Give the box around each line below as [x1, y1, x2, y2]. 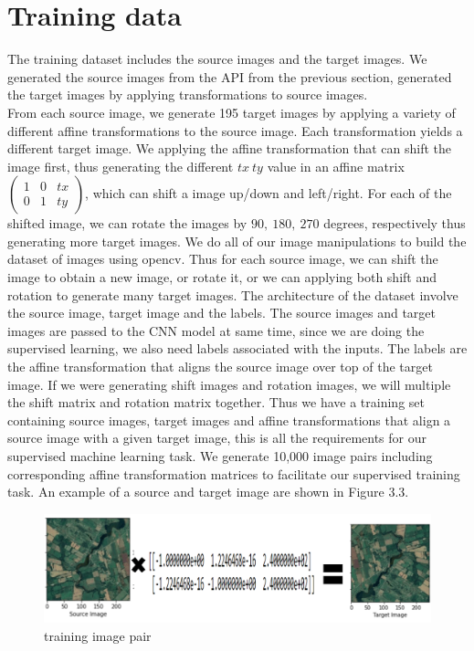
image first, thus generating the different [7, 156, 234, 175]
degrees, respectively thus [323, 214, 466, 233]
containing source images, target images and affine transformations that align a [7, 410, 451, 429]
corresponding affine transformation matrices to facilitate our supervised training [7, 464, 460, 483]
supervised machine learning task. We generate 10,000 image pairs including [7, 446, 433, 465]
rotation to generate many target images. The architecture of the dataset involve [7, 285, 458, 304]
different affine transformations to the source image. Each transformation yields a [7, 121, 463, 140]
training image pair [44, 626, 152, 646]
